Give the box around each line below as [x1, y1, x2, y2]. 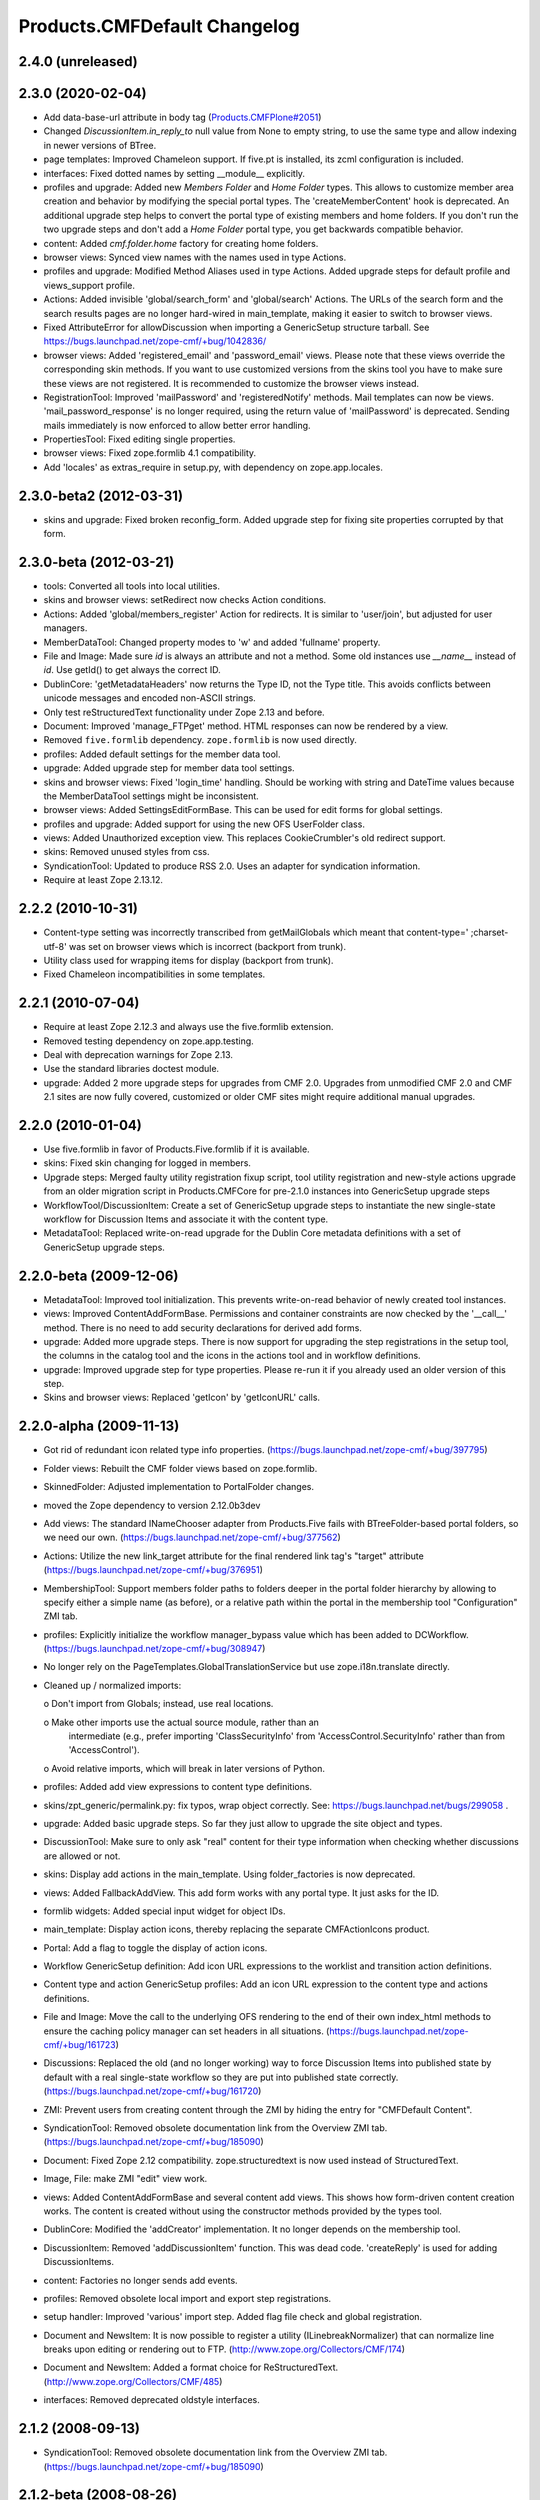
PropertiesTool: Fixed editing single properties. [43, 433, 236, 445]
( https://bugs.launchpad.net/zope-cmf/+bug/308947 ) [43, 1643, 266, 1655]
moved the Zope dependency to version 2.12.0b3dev [43, 1499, 261, 1511]
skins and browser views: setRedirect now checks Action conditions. [43, 594, 327, 606]
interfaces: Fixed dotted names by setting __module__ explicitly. [43, 167, 305, 179]
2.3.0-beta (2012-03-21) [18, 553, 175, 570]
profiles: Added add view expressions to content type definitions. [43, 1781, 313, 1793]
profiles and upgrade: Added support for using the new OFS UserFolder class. [43, 818, 365, 830]
